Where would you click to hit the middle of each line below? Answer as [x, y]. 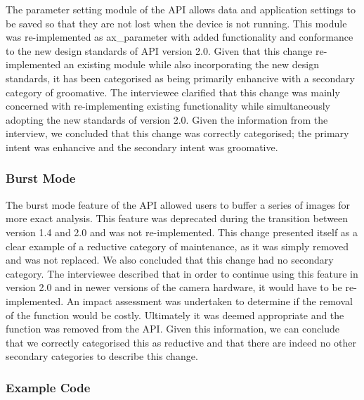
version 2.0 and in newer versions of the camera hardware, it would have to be [174, 287]
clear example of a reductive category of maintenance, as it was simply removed [177, 246]
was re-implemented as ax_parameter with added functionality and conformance [180, 37]
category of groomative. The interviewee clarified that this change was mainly [173, 92]
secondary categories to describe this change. [102, 356]
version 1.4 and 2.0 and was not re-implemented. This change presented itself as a [182, 232]
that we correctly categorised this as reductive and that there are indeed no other [181, 342]
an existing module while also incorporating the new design [191, 64]
